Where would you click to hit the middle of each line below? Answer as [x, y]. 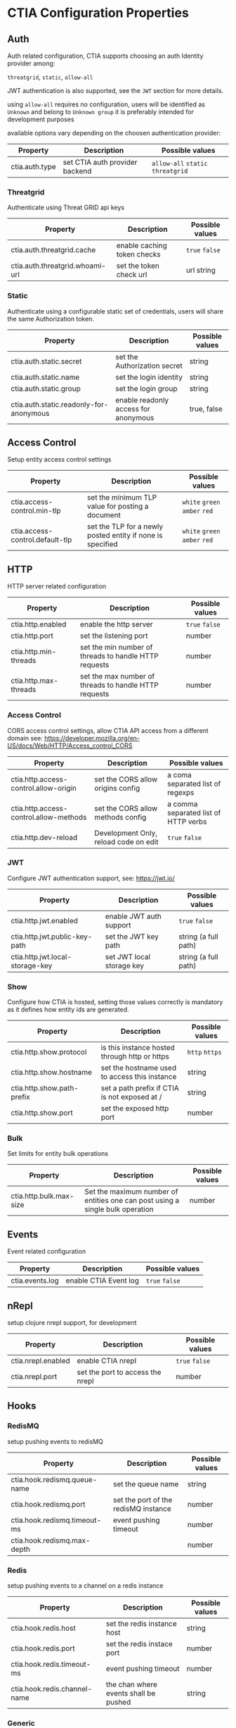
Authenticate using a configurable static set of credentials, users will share [115, 311]
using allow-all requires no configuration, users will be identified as [106, 104]
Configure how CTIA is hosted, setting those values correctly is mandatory [115, 1002]
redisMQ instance [142, 1508]
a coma [179, 774]
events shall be [131, 1693]
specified [102, 544]
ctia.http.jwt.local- [41, 956]
